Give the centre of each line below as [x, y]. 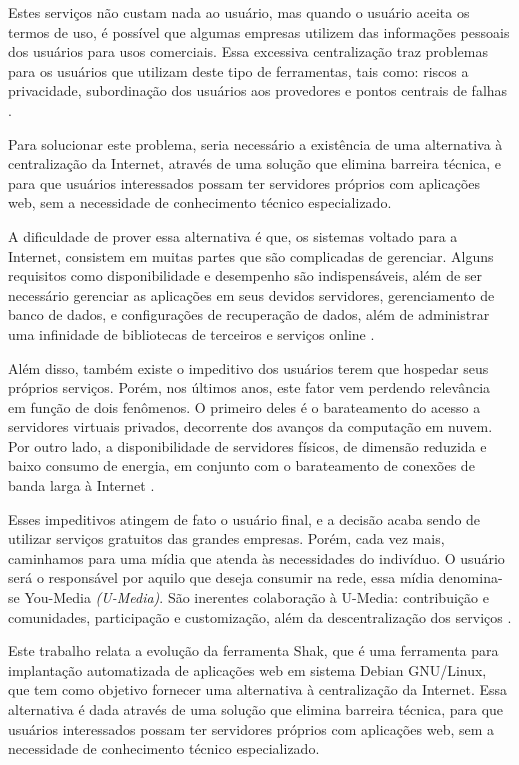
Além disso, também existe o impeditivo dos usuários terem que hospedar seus [248, 367]
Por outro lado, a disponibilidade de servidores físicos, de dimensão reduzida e [247, 445]
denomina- [470, 577]
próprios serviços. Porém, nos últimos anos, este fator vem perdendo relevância [249, 387]
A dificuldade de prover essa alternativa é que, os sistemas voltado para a [233, 235]
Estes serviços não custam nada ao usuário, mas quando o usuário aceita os [239, 12]
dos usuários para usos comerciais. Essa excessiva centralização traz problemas [248, 51]
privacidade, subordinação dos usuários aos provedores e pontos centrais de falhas [258, 90]
